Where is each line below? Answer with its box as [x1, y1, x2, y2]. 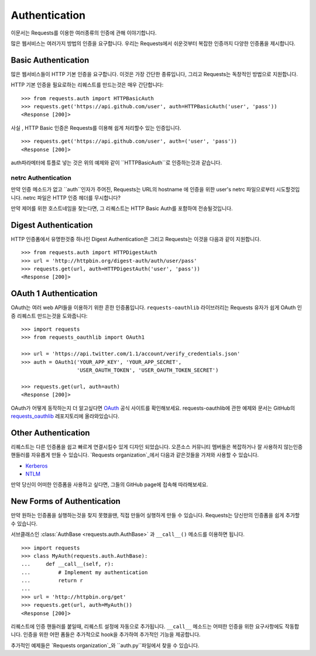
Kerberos [25, 462, 48, 469]
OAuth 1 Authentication [11, 288, 98, 298]
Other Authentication [11, 428, 90, 438]
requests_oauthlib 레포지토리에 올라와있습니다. [11, 413, 120, 420]
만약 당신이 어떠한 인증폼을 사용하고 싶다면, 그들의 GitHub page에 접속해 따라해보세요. [11, 481, 208, 488]
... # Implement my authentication [21, 569, 148, 576]
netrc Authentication [11, 173, 71, 181]
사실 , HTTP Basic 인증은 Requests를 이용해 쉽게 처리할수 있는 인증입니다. [11, 124, 181, 131]
